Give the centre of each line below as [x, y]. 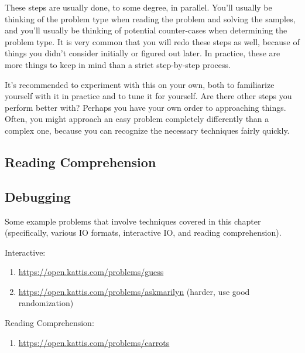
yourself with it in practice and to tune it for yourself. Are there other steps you [148, 96]
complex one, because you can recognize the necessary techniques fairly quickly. [147, 130]
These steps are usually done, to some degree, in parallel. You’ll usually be [138, 7]
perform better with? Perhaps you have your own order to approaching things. [145, 107]
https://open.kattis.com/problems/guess [91, 272]
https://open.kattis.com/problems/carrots [94, 342]
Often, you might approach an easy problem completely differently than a [137, 119]
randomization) [46, 303]
